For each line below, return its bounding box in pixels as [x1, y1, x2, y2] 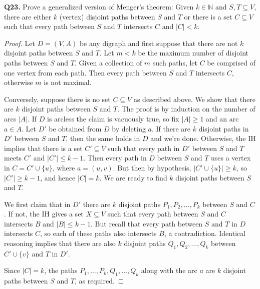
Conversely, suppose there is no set [4, 93, 111, 104]
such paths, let [152, 57, 198, 67]
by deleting [112, 123, 146, 133]
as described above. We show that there [133, 93, 255, 104]
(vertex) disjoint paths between [59, 11, 155, 21]
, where [52, 162, 75, 172]
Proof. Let [4, 37, 35, 48]
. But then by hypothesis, [113, 162, 191, 172]
